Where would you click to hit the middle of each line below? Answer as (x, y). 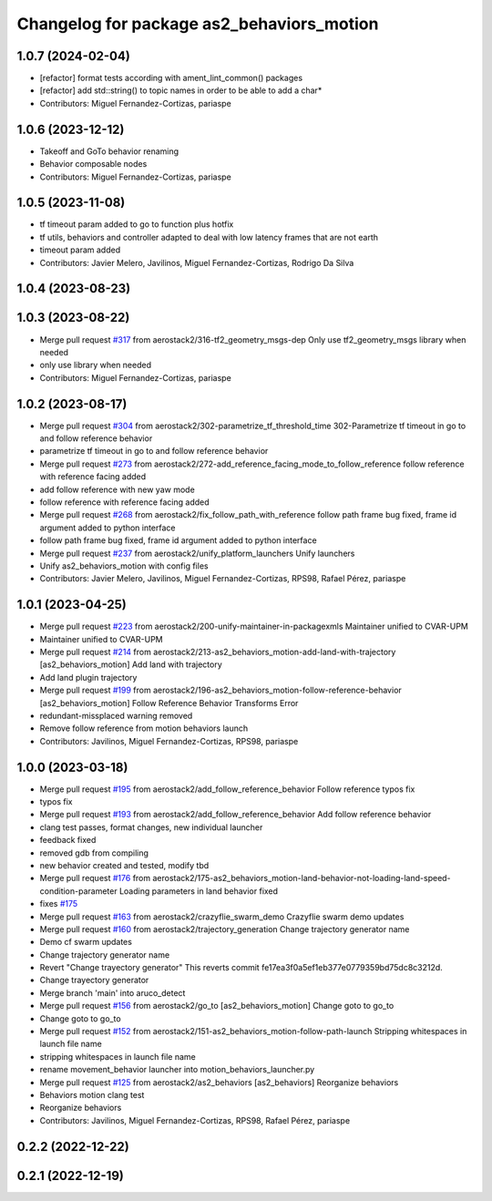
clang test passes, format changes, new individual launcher (151, 827)
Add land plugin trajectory (88, 677)
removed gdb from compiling (94, 853)
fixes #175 (59, 904)
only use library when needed (96, 365)
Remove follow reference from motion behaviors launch (144, 728)
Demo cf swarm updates (86, 942)
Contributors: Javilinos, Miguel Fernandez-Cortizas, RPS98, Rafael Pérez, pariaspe (195, 1120)
